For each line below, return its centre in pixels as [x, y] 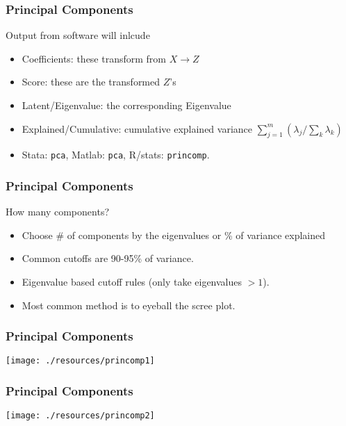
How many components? [58, 212]
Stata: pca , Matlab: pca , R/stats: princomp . [116, 155]
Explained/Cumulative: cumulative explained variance [137, 128]
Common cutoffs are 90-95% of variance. [108, 258]
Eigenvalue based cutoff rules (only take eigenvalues [132, 282]
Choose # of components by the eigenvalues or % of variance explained [174, 235]
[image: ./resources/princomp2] [80, 416]
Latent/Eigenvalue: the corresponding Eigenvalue [126, 105]
